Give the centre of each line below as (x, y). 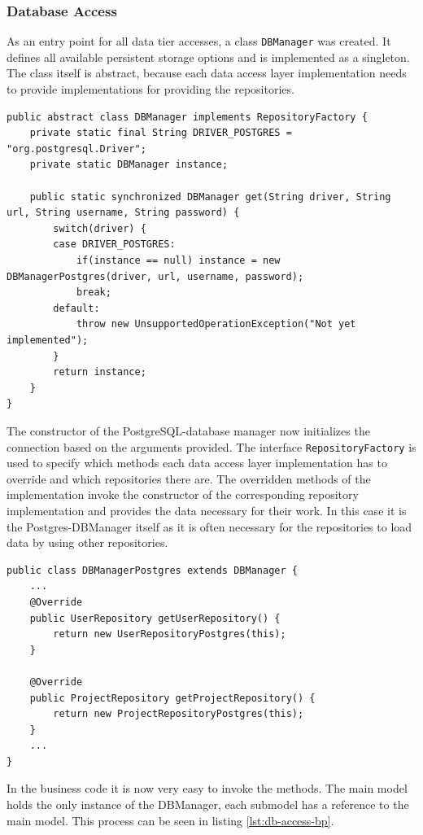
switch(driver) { (100, 228)
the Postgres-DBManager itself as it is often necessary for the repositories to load (209, 526)
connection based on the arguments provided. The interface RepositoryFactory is (211, 446)
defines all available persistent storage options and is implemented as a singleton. (208, 57)
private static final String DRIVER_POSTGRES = (161, 133)
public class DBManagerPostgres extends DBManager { (152, 570)
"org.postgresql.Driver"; (76, 149)
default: (76, 308)
